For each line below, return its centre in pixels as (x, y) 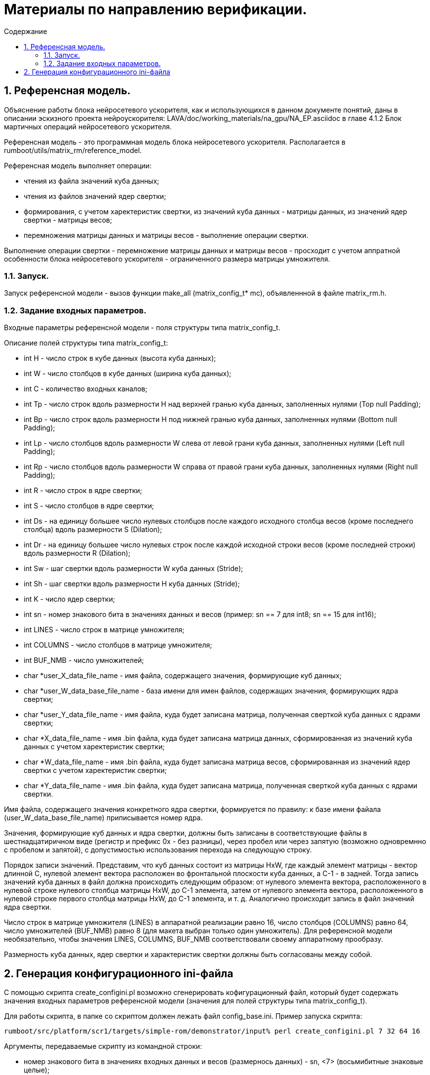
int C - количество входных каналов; (86, 389)
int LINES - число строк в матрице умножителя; (104, 630)
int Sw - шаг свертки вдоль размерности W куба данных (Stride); (134, 569)
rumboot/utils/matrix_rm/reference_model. (73, 150)
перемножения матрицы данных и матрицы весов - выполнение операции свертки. (166, 235)
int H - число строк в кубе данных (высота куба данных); (120, 358)
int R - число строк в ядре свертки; (83, 491)
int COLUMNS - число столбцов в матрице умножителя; (118, 645)
